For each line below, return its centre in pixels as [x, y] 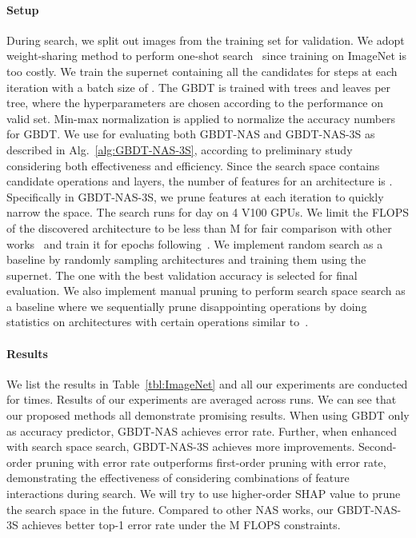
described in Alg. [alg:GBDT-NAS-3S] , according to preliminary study [180, 149]
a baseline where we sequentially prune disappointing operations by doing [187, 306]
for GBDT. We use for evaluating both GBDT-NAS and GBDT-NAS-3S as [191, 134]
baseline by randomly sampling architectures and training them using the [186, 259]
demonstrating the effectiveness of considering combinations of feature [178, 478]
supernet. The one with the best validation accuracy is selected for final [182, 275]
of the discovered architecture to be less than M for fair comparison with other [199, 227]
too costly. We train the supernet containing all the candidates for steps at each [202, 71]
